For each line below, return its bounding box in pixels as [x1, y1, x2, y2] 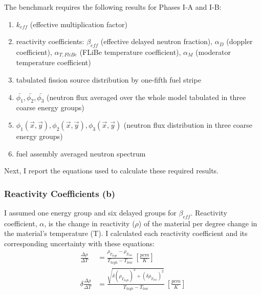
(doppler [226, 36, 253, 47]
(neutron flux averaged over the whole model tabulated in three [47, 91, 246, 102]
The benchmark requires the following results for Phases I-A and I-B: [4, 2, 222, 12]
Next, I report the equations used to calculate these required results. [4, 165, 219, 176]
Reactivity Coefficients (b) [4, 187, 115, 200]
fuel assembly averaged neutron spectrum [16, 148, 146, 159]
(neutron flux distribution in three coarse [123, 120, 253, 130]
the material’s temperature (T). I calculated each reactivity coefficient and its [4, 228, 248, 239]
